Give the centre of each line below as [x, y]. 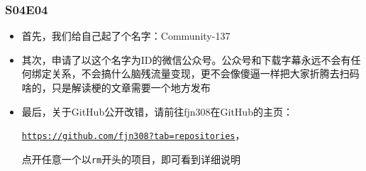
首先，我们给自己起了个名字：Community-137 [126, 36]
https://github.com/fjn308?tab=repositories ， [133, 135]
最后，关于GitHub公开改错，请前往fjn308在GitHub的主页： [157, 111]
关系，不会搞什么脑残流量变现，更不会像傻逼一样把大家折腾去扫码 [205, 73]
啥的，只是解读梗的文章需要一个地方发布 [116, 87]
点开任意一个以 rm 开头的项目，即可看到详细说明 [131, 159]
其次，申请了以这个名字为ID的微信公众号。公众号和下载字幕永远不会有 [186, 59]
